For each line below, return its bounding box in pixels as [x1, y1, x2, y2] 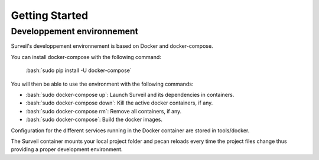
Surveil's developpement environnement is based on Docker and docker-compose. [11, 43, 213, 50]
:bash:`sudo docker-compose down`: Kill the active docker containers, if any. [25, 99, 213, 106]
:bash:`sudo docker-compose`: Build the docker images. [25, 116, 162, 123]
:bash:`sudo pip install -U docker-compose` [25, 67, 132, 74]
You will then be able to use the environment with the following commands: [11, 80, 194, 87]
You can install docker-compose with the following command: [11, 53, 162, 60]
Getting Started [11, 9, 89, 22]
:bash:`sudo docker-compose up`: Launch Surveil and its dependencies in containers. [25, 91, 235, 98]
